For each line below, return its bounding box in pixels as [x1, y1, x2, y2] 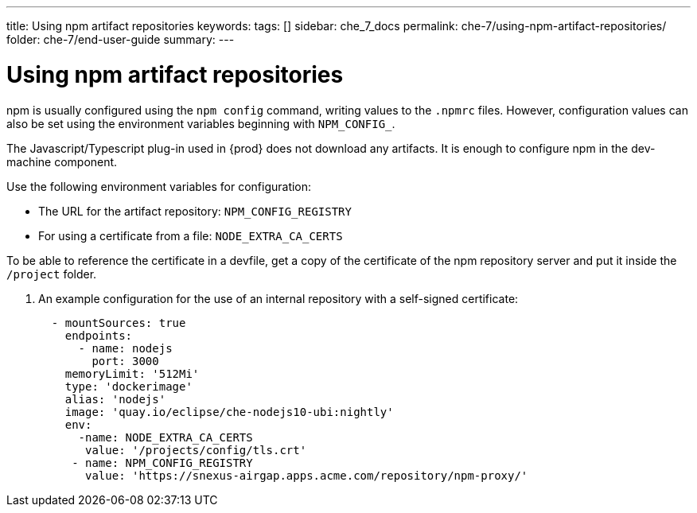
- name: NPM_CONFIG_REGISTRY [72, 456, 253, 469]
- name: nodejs [78, 341, 173, 355]
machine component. [6, 154, 118, 169]
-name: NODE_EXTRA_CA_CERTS [78, 430, 253, 444]
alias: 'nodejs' [64, 392, 166, 406]
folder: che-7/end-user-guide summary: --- [6, 33, 235, 46]
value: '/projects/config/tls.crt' [85, 443, 307, 457]
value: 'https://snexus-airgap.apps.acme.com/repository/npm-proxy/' [85, 468, 528, 482]
